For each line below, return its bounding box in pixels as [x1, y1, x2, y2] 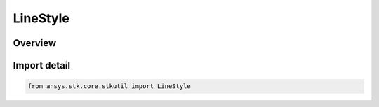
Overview [13, 37, 57, 49]
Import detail [13, 59, 70, 71]
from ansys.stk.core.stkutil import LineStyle [27, 83, 191, 90]
